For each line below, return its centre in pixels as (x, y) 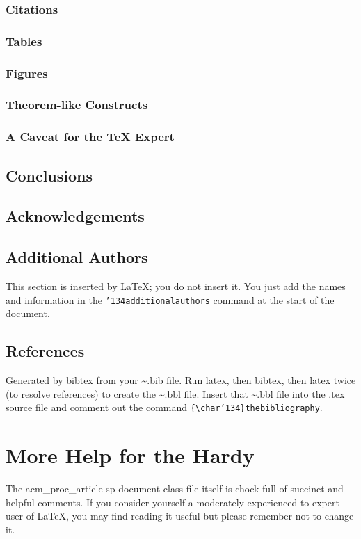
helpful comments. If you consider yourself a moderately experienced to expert (173, 502)
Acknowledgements (75, 216)
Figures (27, 73)
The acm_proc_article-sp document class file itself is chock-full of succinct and (175, 488)
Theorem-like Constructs (77, 105)
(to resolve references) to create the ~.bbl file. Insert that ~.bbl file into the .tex (175, 393)
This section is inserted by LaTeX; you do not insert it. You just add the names (176, 285)
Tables (24, 41)
